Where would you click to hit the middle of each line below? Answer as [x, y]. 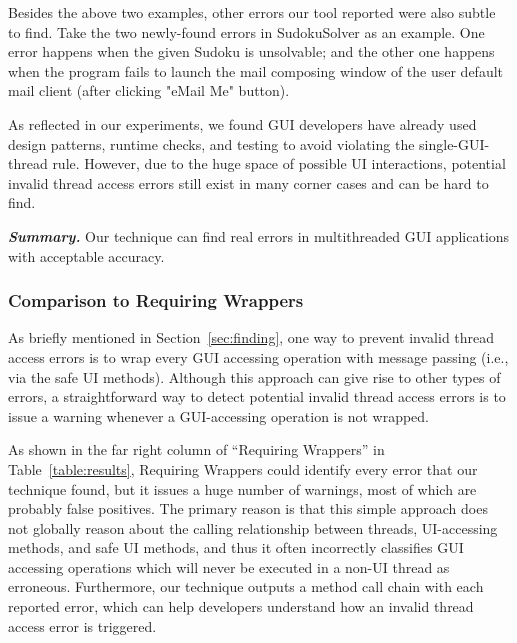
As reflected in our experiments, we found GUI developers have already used [242, 123]
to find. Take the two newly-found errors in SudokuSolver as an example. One [246, 31]
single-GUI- [454, 143]
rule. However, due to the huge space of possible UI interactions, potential [279, 163]
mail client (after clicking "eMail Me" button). [149, 90]
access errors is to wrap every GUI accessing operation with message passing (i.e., [258, 356]
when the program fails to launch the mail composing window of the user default [256, 70]
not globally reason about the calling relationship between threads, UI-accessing [253, 527]
